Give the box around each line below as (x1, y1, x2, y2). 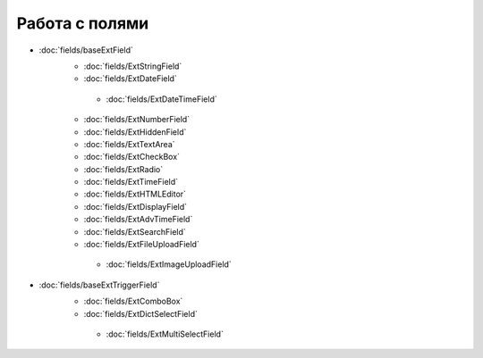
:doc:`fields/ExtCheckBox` (83, 152, 181, 162)
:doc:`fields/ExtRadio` (83, 163, 164, 174)
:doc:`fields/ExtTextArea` (83, 138, 175, 149)
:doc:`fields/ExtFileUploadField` (83, 239, 200, 250)
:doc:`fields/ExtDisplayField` (83, 201, 188, 212)
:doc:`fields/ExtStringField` (83, 61, 182, 71)
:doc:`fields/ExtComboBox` (83, 296, 183, 307)
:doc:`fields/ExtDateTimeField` (106, 94, 218, 104)
